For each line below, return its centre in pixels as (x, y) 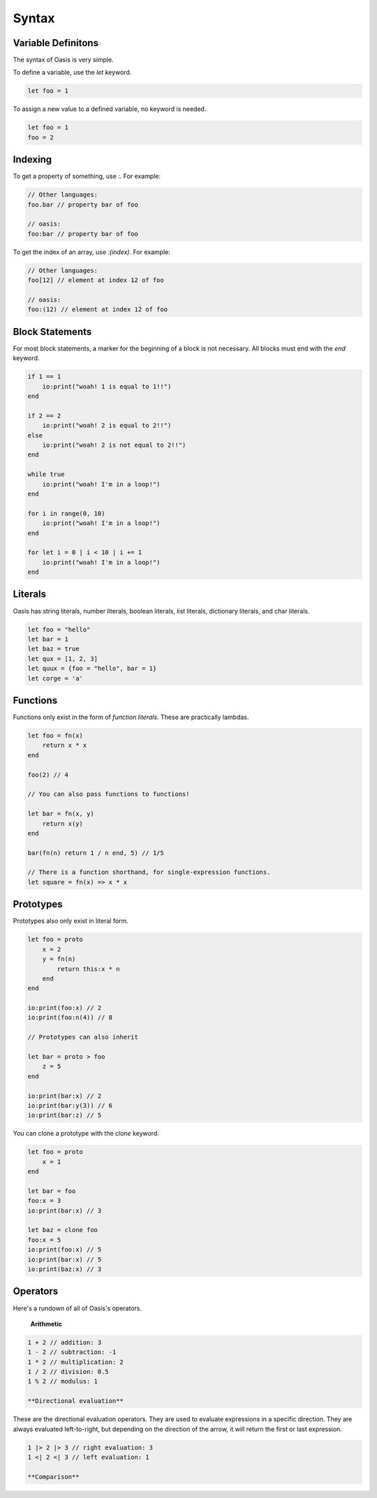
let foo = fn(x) (56, 735)
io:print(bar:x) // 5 (65, 1259)
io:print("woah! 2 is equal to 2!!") (107, 425)
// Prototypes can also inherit (83, 1037)
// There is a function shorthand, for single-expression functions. (149, 872)
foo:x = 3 (44, 1201)
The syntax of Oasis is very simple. (64, 60)
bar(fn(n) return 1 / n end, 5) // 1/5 (96, 853)
